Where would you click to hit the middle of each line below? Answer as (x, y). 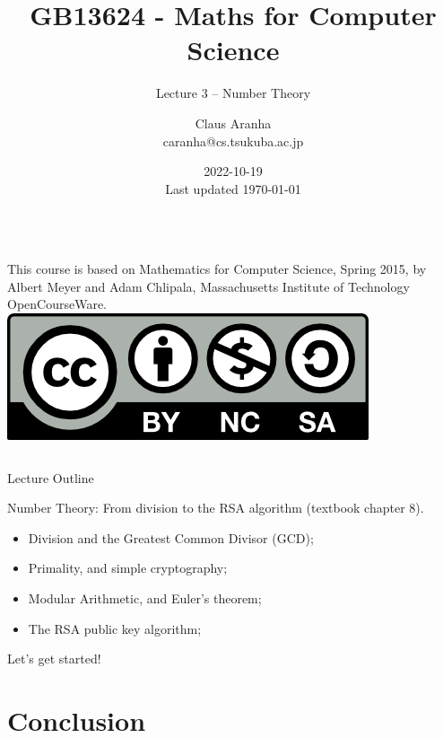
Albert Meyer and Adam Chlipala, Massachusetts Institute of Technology (208, 286)
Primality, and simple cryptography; (128, 568)
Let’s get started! (54, 659)
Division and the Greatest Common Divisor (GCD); (171, 537)
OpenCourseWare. (57, 304)
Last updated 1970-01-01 (233, 188)
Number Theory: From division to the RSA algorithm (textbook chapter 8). (216, 508)
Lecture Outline (51, 477)
